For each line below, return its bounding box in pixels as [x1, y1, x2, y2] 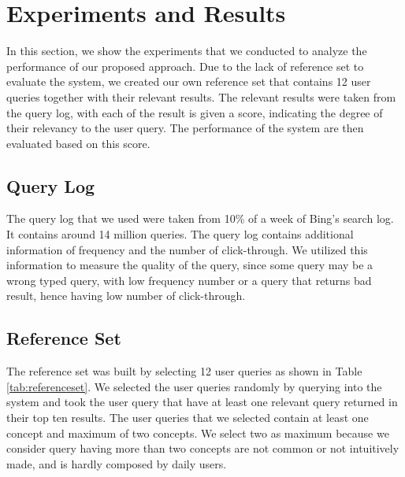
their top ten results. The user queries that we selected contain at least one [6, 409, 369, 426]
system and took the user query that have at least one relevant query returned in [6, 394, 398, 410]
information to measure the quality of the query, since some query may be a [6, 257, 373, 273]
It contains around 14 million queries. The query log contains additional [6, 226, 354, 242]
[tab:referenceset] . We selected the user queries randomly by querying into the [6, 378, 382, 394]
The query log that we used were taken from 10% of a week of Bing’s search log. [6, 210, 394, 227]
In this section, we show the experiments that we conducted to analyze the [6, 43, 367, 59]
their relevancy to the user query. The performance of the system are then [6, 120, 364, 136]
